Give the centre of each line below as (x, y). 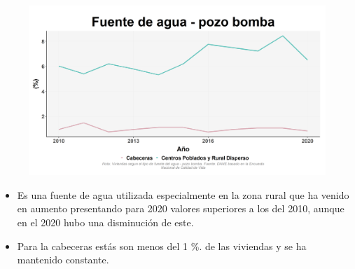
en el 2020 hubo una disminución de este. (105, 222)
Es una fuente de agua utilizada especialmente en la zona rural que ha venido (183, 194)
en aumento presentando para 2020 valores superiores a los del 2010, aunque (181, 208)
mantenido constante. (63, 260)
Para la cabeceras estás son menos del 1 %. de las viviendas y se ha (162, 246)
